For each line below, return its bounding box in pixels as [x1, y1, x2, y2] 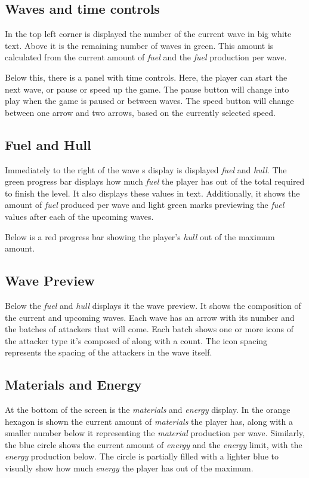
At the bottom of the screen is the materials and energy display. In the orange [5, 403, 291, 416]
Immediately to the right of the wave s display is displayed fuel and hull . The [5, 163, 287, 176]
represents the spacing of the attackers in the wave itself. [5, 346, 212, 358]
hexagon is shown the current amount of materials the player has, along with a [5, 415, 293, 427]
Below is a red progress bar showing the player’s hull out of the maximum [5, 230, 275, 243]
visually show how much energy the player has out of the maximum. [5, 462, 254, 474]
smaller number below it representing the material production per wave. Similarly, [5, 427, 305, 439]
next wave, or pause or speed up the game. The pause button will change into [5, 82, 289, 95]
